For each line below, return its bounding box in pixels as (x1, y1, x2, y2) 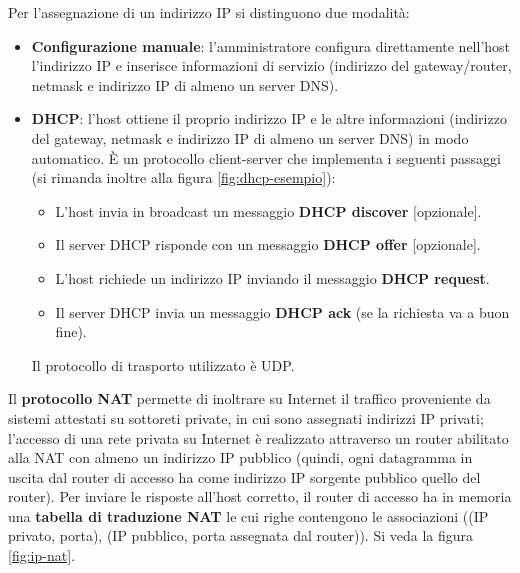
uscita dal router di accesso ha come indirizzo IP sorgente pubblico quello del (8, 466, 481, 487)
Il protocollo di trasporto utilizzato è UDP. (31, 354, 295, 375)
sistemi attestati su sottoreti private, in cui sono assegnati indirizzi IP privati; (8, 407, 484, 428)
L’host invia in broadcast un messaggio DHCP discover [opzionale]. (55, 200, 482, 221)
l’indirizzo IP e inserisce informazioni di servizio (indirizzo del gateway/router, (31, 55, 512, 76)
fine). (55, 321, 87, 342)
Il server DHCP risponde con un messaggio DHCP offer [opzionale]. (55, 234, 481, 255)
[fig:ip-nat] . (8, 545, 75, 566)
